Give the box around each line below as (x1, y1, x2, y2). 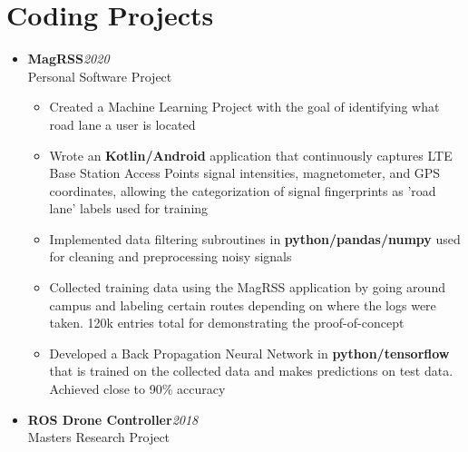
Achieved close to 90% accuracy (49, 379, 226, 398)
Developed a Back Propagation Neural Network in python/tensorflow (49, 343, 450, 362)
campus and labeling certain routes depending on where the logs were (49, 295, 436, 314)
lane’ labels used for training (49, 199, 209, 218)
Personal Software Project (27, 66, 172, 85)
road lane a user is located (49, 114, 196, 133)
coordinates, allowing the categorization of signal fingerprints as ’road (49, 181, 436, 200)
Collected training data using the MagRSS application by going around (49, 278, 445, 297)
